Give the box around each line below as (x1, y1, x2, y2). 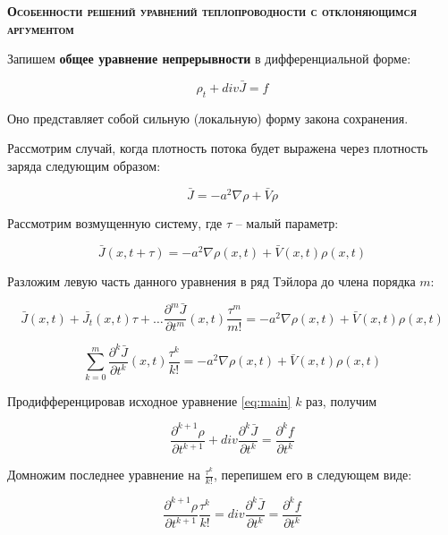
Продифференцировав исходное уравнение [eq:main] (7, 391, 292, 410)
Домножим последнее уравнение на (7, 465, 200, 484)
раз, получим (306, 391, 377, 410)
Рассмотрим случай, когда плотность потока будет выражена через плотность (7, 139, 428, 157)
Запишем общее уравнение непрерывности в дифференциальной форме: (7, 49, 411, 68)
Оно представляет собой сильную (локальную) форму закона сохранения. (7, 108, 409, 127)
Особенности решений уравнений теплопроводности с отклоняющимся (7, 2, 417, 20)
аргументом (7, 19, 74, 38)
